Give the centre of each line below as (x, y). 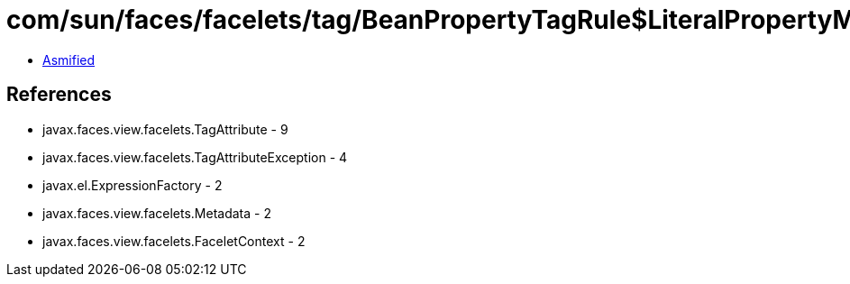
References (59, 95)
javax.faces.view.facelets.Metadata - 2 (157, 213)
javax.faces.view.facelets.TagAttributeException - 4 (195, 157)
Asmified (69, 60)
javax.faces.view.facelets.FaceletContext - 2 (174, 241)
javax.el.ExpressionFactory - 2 (133, 185)
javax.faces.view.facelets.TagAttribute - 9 (165, 129)
